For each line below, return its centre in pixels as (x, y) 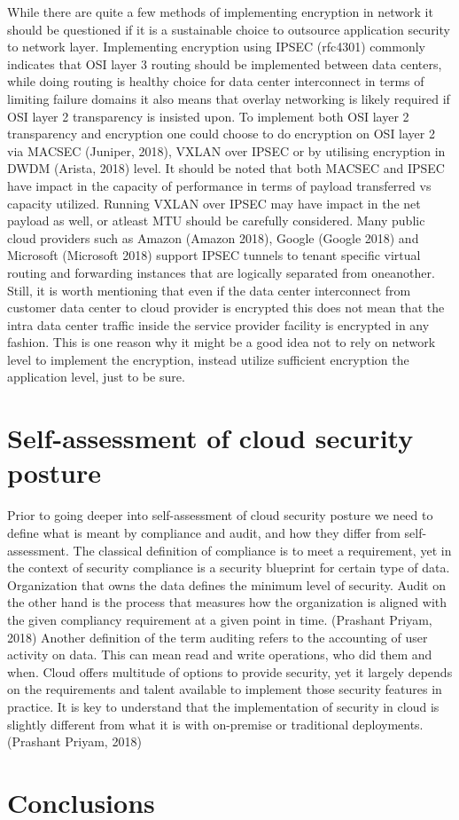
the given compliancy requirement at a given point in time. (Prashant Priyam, (220, 619)
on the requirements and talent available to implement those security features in (225, 689)
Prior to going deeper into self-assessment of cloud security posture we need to (220, 515)
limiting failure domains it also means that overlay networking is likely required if (229, 98)
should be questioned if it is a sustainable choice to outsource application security (229, 29)
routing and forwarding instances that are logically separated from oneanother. (221, 272)
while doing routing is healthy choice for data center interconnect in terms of (216, 81)
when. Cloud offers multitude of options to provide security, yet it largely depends (230, 671)
